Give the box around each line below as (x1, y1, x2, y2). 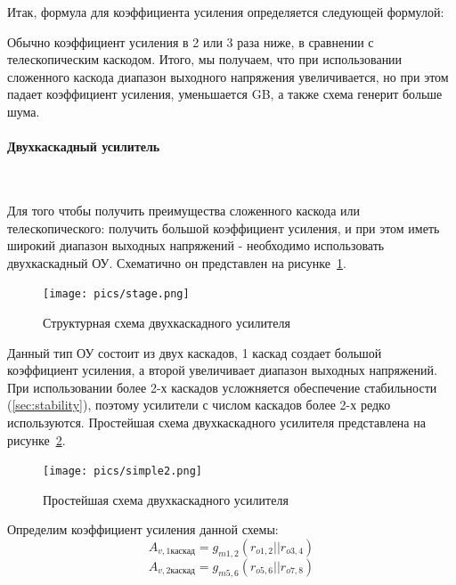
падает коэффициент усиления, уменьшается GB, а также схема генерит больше (7, 85, 443, 103)
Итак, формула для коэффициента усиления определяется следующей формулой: (7, 3, 444, 20)
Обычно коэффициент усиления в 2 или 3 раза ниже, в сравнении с (7, 32, 374, 51)
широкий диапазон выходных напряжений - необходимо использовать (7, 236, 385, 255)
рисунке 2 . (7, 430, 66, 449)
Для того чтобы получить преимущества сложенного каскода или (7, 200, 361, 219)
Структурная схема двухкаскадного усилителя (43, 313, 290, 331)
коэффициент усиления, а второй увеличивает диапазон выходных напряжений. (7, 361, 437, 379)
